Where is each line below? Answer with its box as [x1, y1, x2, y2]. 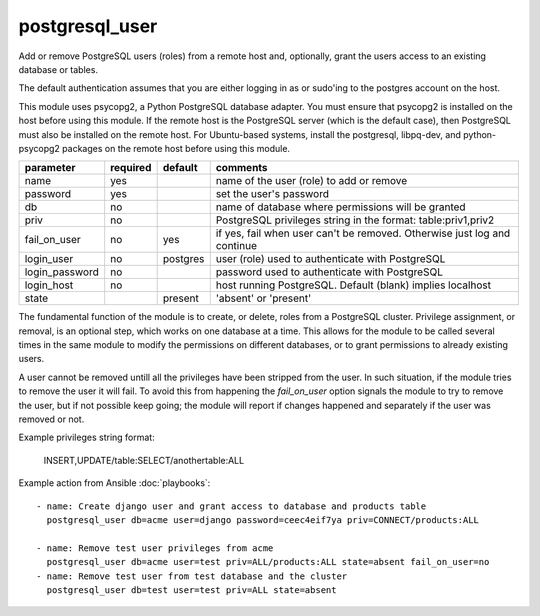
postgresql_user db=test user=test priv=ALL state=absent [46, 584, 337, 595]
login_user [24, 252, 74, 266]
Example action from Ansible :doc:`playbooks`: [18, 477, 211, 489]
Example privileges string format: [18, 431, 155, 444]
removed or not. [18, 413, 85, 425]
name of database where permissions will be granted [215, 200, 466, 214]
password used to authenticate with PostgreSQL [215, 265, 444, 279]
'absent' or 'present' [215, 291, 312, 305]
